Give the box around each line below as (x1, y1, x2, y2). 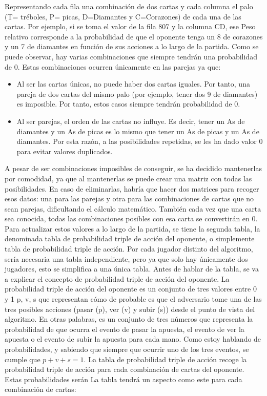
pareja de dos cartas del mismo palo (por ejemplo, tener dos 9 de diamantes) (16, 88, 258, 99)
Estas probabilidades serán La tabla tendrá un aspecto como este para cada (5, 373, 242, 384)
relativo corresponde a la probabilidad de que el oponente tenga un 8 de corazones (5, 31, 263, 41)
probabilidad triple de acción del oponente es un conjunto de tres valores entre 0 (5, 283, 257, 294)
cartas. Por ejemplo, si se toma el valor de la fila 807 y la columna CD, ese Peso (5, 21, 256, 32)
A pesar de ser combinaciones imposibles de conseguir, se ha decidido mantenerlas (5, 163, 262, 174)
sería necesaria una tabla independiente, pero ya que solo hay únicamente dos (5, 253, 248, 264)
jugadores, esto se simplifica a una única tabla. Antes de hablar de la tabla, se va (5, 263, 259, 274)
